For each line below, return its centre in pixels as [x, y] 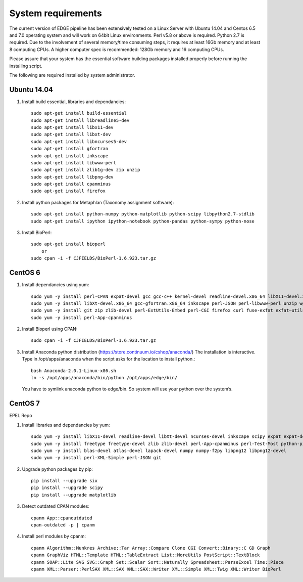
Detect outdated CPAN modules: [56, 506]
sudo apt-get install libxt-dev [71, 135]
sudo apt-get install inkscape [70, 156]
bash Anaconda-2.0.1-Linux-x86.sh [73, 371]
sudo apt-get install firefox [68, 191]
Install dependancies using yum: [56, 285]
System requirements [56, 13]
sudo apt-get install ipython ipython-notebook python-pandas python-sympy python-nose [143, 221]
